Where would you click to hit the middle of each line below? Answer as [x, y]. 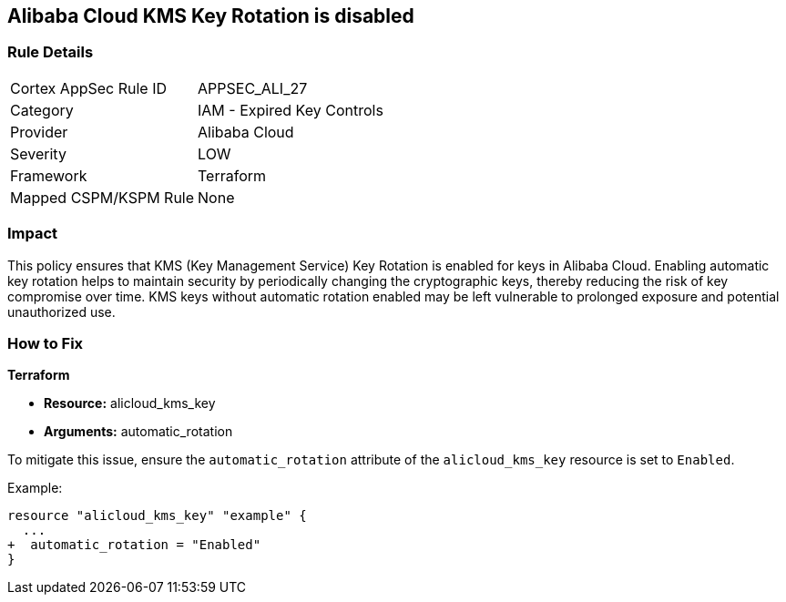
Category [42, 110]
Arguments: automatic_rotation [138, 432]
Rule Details [51, 52]
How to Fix [46, 343]
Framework [49, 175]
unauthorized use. [61, 311]
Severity [38, 153]
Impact [33, 234]
